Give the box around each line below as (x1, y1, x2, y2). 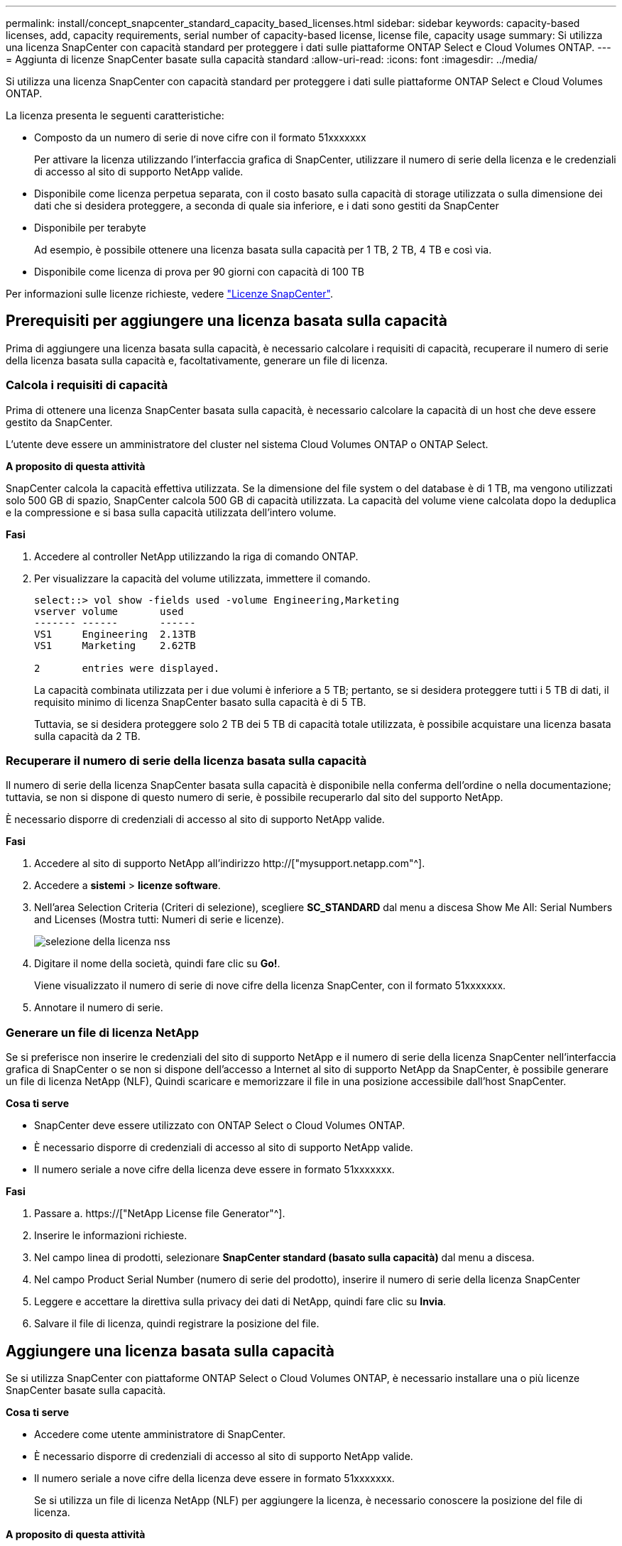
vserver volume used (34, 605, 184, 617)
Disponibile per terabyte (34, 222, 146, 234)
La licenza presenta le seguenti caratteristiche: (6, 109, 224, 121)
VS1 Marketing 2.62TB (34, 639, 196, 651)
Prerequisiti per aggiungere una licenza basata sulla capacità (6, 312, 447, 330)
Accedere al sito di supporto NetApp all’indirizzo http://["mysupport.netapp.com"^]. (34, 857, 425, 870)
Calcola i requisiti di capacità (6, 378, 168, 393)
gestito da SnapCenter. (6, 415, 113, 428)
